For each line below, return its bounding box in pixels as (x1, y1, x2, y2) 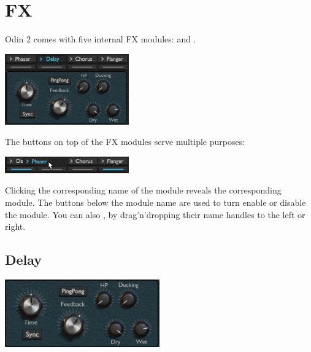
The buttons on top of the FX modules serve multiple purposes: (5, 135, 245, 148)
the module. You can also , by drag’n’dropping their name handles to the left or (5, 208, 305, 221)
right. (5, 220, 26, 233)
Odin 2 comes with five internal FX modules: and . (5, 33, 196, 45)
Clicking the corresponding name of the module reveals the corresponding (5, 184, 282, 197)
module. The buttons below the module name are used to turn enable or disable (5, 196, 306, 209)
